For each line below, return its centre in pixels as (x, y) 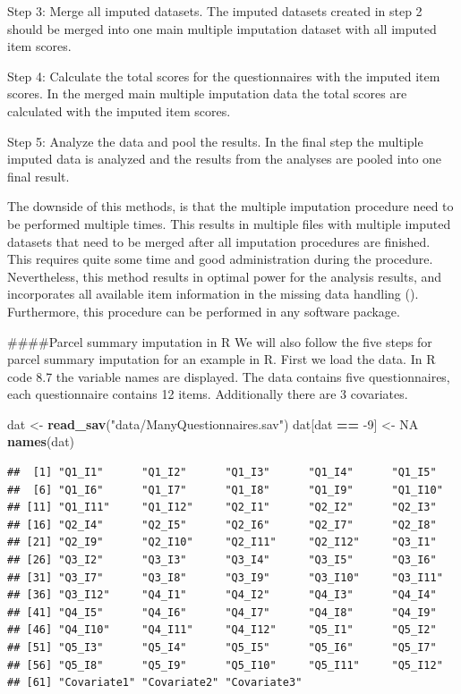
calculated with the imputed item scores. (119, 110)
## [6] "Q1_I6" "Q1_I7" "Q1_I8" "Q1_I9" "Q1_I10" (225, 490)
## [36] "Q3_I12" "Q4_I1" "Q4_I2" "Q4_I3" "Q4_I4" (222, 595)
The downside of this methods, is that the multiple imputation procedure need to (230, 206)
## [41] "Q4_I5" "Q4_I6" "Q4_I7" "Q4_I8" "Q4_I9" (222, 612)
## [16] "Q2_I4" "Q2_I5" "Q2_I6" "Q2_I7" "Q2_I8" (222, 525)
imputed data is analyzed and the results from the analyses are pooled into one (225, 159)
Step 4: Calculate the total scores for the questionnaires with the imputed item (224, 76)
